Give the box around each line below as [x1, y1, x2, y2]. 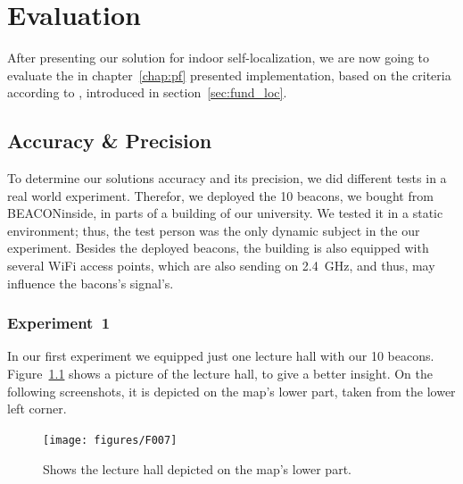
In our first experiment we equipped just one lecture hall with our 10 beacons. [7, 346, 434, 365]
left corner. [7, 399, 67, 418]
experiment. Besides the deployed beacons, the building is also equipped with [7, 238, 429, 257]
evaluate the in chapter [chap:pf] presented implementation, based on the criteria [7, 65, 451, 84]
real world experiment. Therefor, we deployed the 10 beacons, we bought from [7, 186, 434, 204]
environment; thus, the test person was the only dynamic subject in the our [7, 221, 420, 239]
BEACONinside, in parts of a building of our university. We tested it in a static [7, 204, 443, 222]
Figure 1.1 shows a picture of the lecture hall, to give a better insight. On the [7, 364, 433, 383]
